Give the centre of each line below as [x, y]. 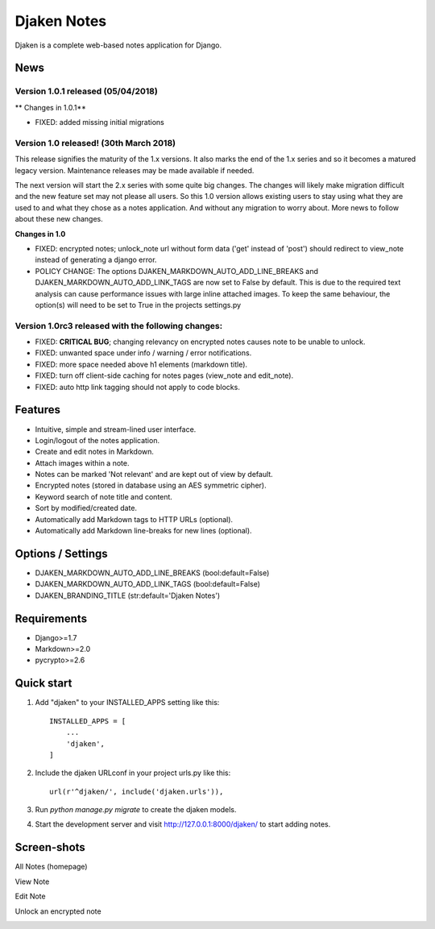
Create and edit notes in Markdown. [95, 452]
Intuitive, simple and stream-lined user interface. [116, 429]
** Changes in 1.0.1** [50, 107]
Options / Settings [61, 553]
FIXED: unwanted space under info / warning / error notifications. [143, 353]
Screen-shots [50, 847]
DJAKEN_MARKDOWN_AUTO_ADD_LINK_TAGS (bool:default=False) [148, 584]
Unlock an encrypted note [58, 911]
